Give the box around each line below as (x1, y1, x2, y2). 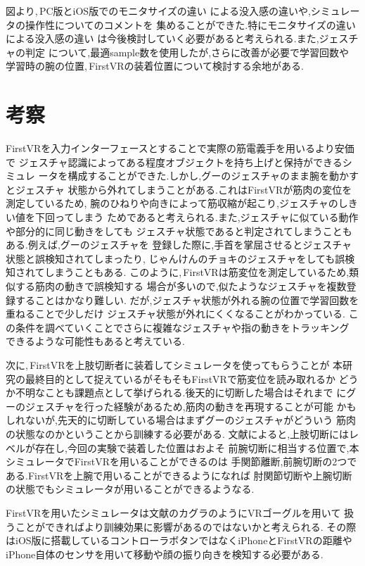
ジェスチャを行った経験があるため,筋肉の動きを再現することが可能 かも (25, 398, 357, 413)
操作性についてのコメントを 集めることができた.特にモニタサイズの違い (25, 17, 356, 32)
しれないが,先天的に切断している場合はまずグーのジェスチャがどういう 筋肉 (6, 413, 356, 427)
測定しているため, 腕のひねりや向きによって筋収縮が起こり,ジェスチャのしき (6, 196, 358, 210)
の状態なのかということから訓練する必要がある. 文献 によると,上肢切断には (6, 426, 350, 441)
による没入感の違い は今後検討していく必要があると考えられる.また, (6, 31, 319, 46)
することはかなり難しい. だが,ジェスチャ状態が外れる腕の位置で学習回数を (15, 292, 359, 307)
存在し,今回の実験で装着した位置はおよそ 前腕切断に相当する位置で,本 (34, 440, 359, 455)
